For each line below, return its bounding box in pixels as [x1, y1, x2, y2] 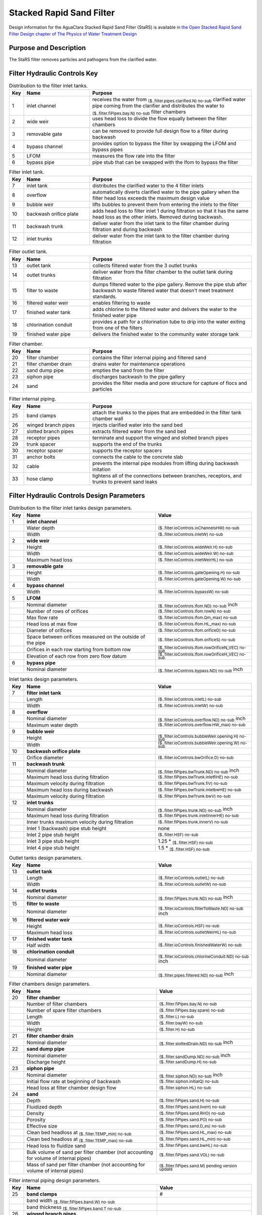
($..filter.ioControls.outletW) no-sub [158, 881, 227, 887]
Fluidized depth [26, 1104, 63, 1111]
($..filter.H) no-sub [159, 1027, 195, 1032]
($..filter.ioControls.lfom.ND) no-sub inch [158, 601, 238, 609]
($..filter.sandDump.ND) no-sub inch [159, 1052, 230, 1059]
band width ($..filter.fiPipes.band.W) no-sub [26, 1197, 115, 1205]
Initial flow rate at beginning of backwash [26, 1078, 121, 1085]
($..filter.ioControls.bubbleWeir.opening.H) [158, 733, 239, 739]
